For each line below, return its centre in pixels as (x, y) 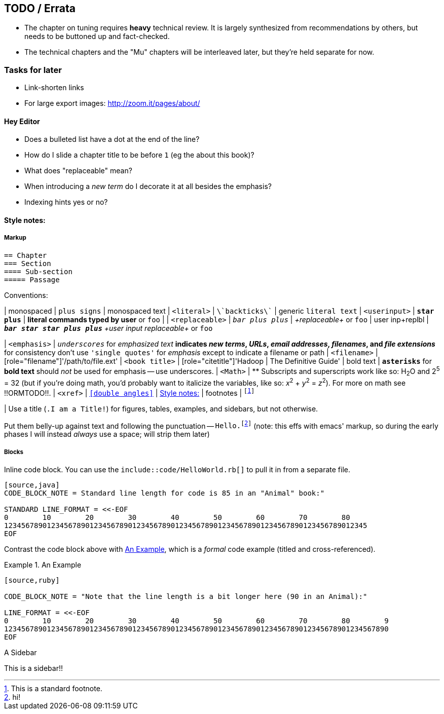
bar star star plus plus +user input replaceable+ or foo (108, 328)
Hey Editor (22, 121)
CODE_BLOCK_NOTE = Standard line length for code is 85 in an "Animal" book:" (164, 493)
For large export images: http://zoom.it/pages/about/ (112, 103)
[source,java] (32, 485)
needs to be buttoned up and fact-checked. (97, 36)
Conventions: (26, 295)
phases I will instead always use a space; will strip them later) (107, 434)
